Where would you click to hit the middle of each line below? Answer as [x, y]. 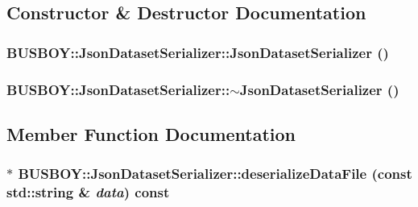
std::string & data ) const [88, 192]
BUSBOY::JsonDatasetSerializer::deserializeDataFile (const [215, 174]
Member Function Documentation [151, 133]
